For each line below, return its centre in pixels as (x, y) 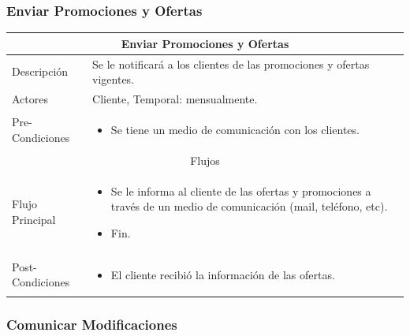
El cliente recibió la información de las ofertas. (223, 274)
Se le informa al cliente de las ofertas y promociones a (241, 190)
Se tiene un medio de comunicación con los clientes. (235, 129)
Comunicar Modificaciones (92, 324)
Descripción (40, 71)
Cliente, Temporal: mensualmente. (175, 99)
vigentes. (114, 79)
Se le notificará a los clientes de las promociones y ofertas (231, 63)
